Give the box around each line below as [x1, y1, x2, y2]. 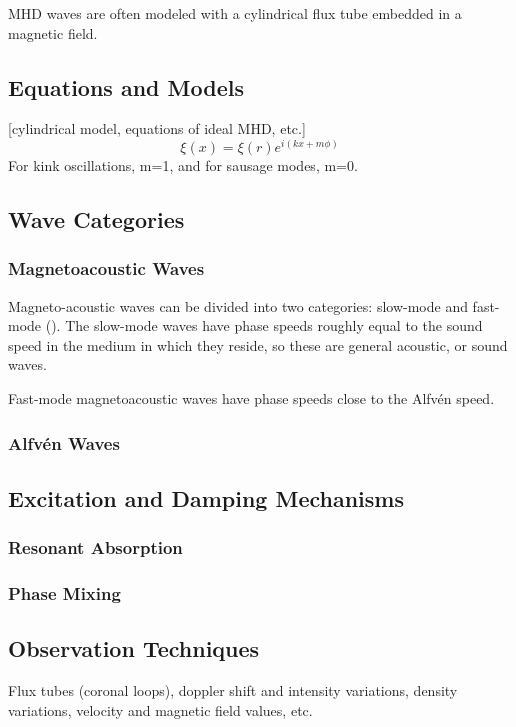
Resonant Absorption [8, 535, 183, 560]
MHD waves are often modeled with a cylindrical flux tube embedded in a [8, 3, 462, 23]
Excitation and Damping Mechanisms [8, 482, 404, 513]
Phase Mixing [8, 581, 121, 606]
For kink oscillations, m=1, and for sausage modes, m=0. [8, 155, 358, 176]
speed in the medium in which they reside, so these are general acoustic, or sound [8, 334, 508, 355]
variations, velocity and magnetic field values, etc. [8, 699, 313, 720]
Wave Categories [8, 204, 185, 235]
